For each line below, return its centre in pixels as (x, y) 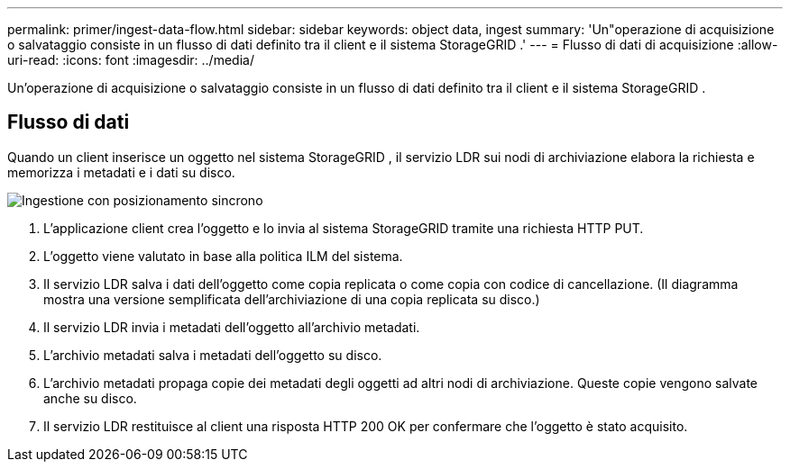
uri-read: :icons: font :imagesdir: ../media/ (131, 60)
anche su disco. (90, 398)
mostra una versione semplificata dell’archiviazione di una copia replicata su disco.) (292, 299)
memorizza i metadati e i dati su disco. (121, 172)
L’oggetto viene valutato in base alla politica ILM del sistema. (223, 256)
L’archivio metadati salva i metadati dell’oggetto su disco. (213, 355)
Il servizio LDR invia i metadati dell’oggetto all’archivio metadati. (232, 327)
